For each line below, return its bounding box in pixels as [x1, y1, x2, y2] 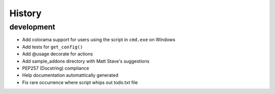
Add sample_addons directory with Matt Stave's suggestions [22, 58, 150, 64]
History [9, 8, 42, 19]
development [9, 22, 56, 32]
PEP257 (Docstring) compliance [22, 65, 89, 71]
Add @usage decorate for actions [22, 51, 93, 57]
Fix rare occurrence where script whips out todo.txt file [22, 79, 138, 85]
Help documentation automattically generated [22, 72, 119, 78]
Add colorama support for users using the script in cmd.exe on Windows [22, 37, 176, 43]
